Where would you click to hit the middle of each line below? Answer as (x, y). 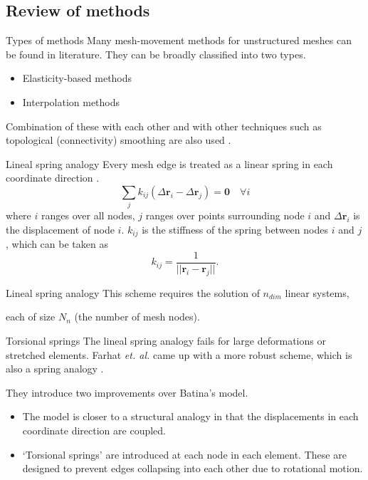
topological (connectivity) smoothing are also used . (119, 140)
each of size (31, 317)
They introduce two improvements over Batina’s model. (127, 392)
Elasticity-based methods (77, 78)
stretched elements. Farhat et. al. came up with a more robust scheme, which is (179, 354)
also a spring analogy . (55, 369)
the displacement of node (60, 229)
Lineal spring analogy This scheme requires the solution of (133, 292)
